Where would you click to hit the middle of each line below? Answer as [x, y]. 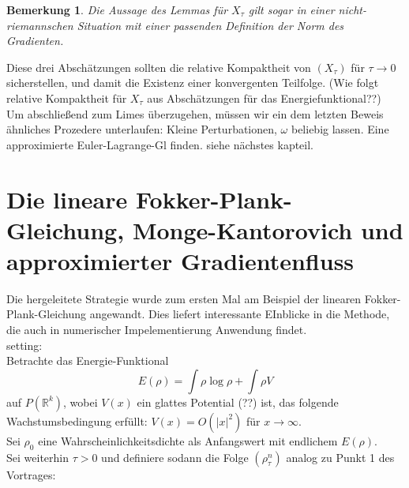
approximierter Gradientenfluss [180, 260]
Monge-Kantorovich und [268, 229]
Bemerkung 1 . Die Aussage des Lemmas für [117, 9]
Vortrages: [31, 474]
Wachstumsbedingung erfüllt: [77, 420]
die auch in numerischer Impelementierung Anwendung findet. [157, 330]
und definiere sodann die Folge [175, 457]
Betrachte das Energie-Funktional [88, 360]
